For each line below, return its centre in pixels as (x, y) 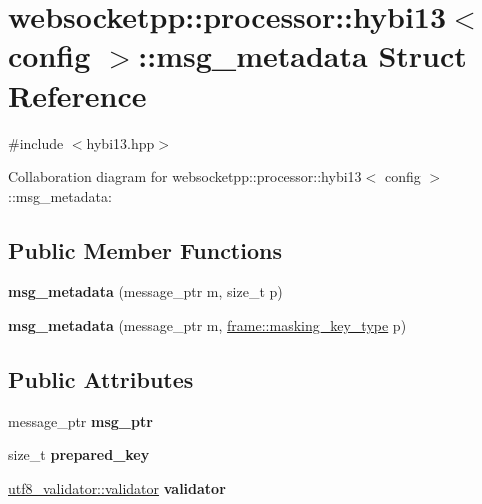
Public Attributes (101, 379)
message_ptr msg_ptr (80, 420)
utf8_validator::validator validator (117, 488)
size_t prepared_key (79, 454)
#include (36, 142)
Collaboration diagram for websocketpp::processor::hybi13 (185, 176)
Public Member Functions (145, 249)
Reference (77, 94)
